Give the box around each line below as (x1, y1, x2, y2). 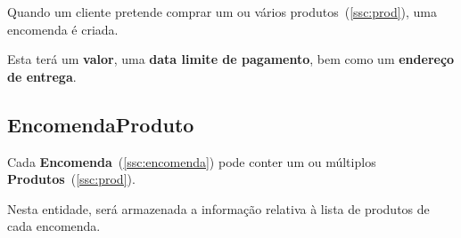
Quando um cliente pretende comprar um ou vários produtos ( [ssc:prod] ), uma (7, 3, 438, 20)
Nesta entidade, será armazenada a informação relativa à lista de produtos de (7, 199, 430, 218)
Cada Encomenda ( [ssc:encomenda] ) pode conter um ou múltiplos (7, 152, 376, 171)
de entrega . (7, 67, 77, 85)
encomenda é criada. (7, 20, 119, 38)
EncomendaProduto (7, 110, 194, 138)
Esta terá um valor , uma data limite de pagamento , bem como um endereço (7, 50, 455, 68)
